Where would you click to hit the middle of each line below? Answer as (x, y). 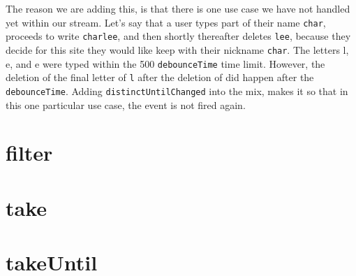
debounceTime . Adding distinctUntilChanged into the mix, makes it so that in (177, 90)
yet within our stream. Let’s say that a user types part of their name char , (166, 22)
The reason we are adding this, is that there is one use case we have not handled (178, 8)
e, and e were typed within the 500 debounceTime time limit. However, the (165, 63)
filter (29, 153)
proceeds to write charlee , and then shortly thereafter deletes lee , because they (178, 36)
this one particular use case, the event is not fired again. (126, 104)
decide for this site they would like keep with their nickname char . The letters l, (177, 49)
